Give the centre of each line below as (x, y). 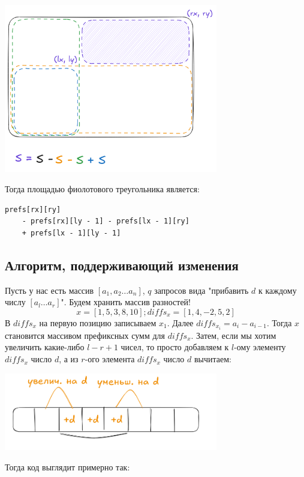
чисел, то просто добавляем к (175, 347)
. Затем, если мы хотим (234, 335)
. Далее (180, 322)
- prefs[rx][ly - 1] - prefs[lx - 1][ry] (106, 221)
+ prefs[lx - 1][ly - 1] (71, 233)
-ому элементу (260, 347)
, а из (69, 359)
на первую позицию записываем (98, 322)
